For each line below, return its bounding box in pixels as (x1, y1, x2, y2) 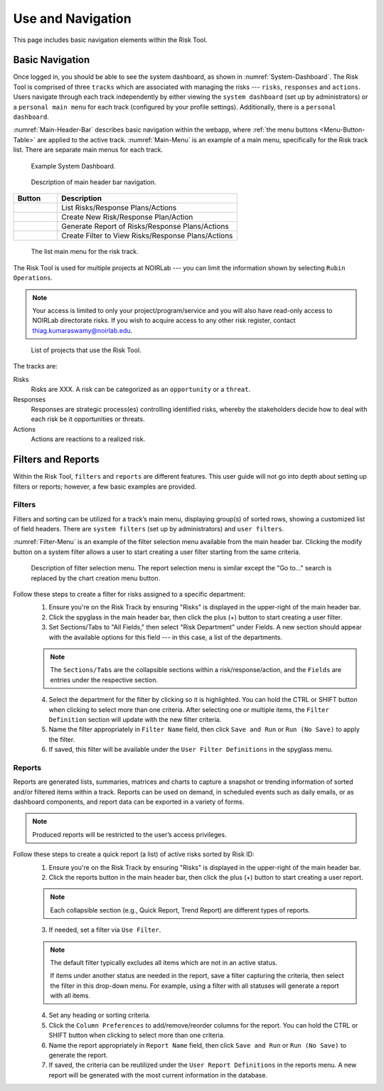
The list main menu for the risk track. (31, 248, 139, 256)
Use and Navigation (13, 11, 132, 26)
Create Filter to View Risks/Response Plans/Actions (61, 231, 233, 241)
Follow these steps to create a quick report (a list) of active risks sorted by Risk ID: (13, 850, 255, 858)
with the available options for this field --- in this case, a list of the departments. (48, 633, 282, 642)
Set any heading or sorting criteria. (48, 1011, 151, 1020)
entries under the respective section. (50, 676, 158, 684)
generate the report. (48, 1051, 108, 1060)
